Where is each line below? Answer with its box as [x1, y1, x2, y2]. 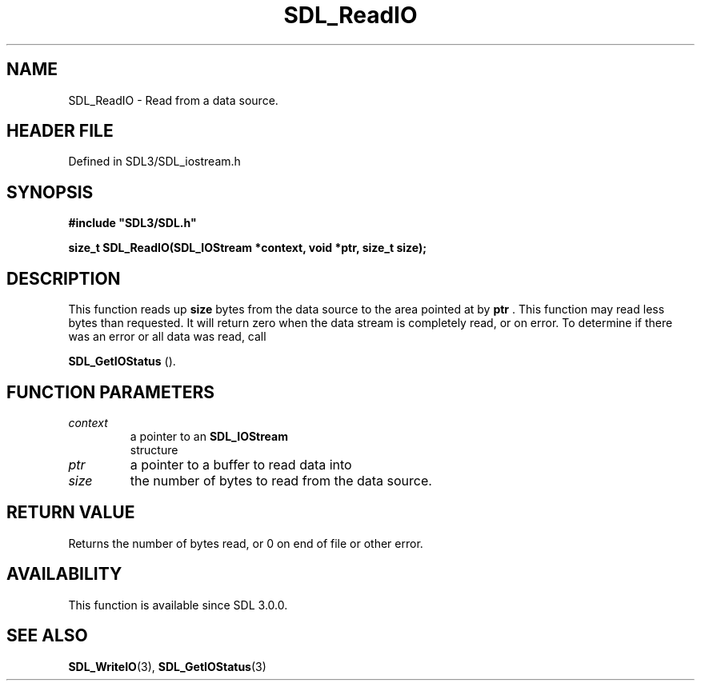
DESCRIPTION [6, 268, 121, 289]
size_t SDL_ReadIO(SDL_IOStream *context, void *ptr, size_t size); [68, 241, 427, 255]
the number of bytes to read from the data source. [130, 472, 432, 489]
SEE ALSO [6, 625, 88, 646]
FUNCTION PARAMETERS [6, 381, 214, 402]
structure [130, 442, 178, 457]
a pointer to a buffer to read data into [130, 456, 352, 473]
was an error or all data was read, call [68, 330, 266, 344]
